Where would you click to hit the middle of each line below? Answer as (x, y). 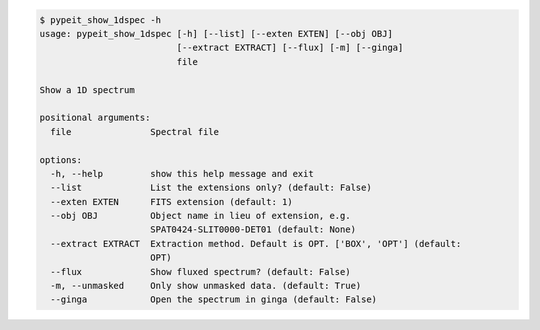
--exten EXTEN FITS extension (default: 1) (172, 201)
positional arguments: (95, 118)
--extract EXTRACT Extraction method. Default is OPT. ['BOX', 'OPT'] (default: (256, 243)
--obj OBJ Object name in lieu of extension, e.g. (200, 216)
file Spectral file (135, 131)
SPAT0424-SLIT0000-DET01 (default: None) (253, 229)
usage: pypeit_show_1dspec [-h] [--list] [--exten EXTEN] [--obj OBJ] (216, 33)
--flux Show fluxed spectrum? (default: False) (200, 271)
